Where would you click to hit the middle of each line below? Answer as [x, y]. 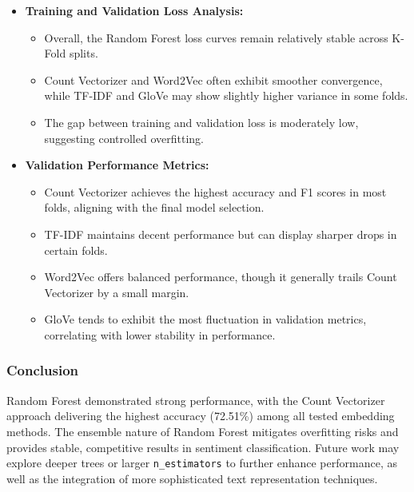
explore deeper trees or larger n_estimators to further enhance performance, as [202, 463]
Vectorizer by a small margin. [117, 292]
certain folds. [76, 250]
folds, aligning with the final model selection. [154, 207]
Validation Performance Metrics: [117, 165]
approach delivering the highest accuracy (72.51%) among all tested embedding [201, 416]
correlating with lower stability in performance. [160, 334]
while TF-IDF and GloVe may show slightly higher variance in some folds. [226, 95]
